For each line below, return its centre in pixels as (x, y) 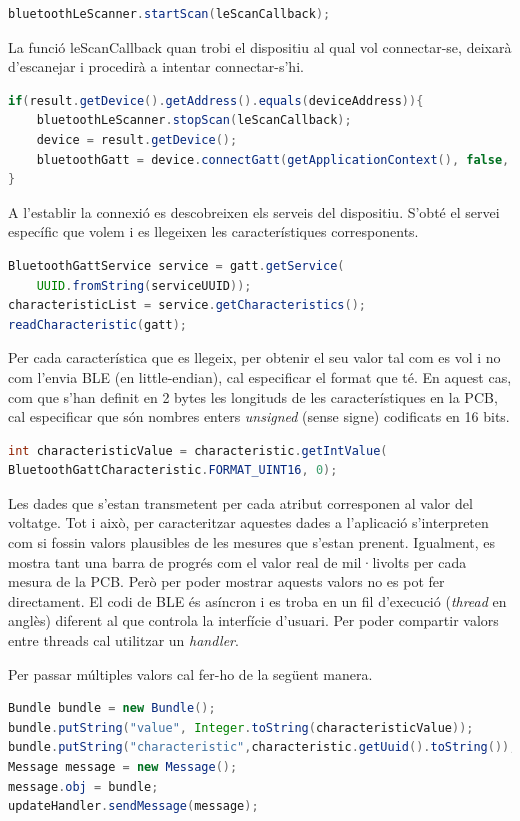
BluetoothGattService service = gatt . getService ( (176, 265)
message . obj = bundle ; (83, 786)
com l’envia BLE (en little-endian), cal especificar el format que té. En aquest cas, (260, 376)
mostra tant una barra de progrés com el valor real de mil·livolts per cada (237, 561)
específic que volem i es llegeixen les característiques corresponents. (213, 231)
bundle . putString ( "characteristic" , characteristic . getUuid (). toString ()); (262, 747)
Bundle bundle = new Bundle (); (112, 708)
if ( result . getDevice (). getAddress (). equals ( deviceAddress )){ (216, 100)
